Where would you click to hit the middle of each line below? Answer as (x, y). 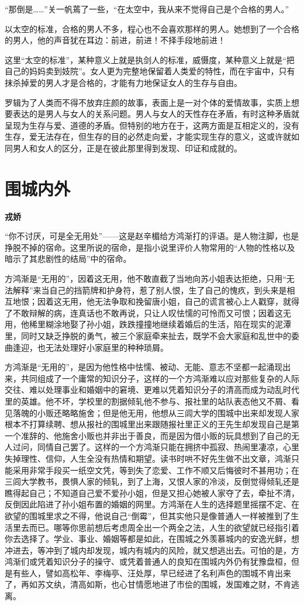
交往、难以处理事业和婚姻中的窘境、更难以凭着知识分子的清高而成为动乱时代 (152, 390)
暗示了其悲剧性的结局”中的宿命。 (68, 259)
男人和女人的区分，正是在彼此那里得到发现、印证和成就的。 (127, 148)
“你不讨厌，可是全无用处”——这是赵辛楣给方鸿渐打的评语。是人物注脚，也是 (152, 236)
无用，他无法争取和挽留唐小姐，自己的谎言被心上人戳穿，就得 (180, 301)
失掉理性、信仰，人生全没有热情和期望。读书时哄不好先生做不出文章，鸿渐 (148, 458)
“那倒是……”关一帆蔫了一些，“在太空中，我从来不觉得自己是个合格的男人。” (147, 9)
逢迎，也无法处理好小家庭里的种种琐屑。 (90, 347)
